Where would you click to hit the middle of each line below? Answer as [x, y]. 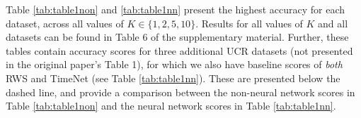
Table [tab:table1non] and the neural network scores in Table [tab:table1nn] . [171, 106]
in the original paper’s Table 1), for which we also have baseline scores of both [174, 64]
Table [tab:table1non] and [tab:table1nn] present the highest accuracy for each [176, 9]
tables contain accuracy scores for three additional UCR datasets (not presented [179, 50]
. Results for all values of [249, 23]
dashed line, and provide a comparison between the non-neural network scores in [180, 92]
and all [333, 23]
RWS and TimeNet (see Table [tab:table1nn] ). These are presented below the [173, 78]
